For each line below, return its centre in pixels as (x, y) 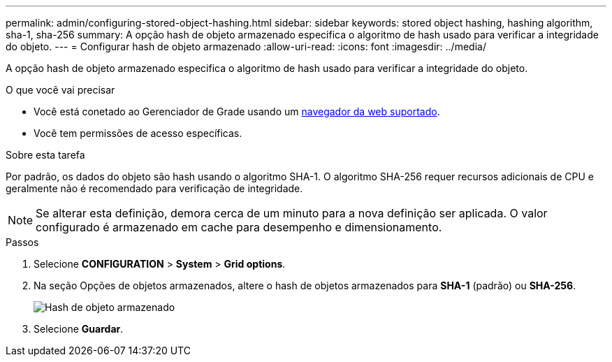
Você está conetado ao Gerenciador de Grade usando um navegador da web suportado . (237, 111)
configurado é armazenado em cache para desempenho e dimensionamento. (239, 227)
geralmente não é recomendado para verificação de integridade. (154, 188)
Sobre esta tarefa (45, 155)
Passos (22, 242)
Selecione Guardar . (79, 329)
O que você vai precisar (60, 90)
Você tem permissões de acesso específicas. (138, 133)
